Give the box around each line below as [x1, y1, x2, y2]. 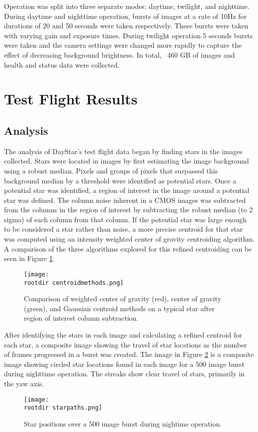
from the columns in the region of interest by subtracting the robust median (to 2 [4, 204, 253, 215]
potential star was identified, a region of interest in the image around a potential [4, 185, 250, 195]
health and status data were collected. [4, 59, 120, 70]
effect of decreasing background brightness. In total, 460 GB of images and [4, 49, 235, 60]
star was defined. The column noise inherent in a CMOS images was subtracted [4, 194, 246, 205]
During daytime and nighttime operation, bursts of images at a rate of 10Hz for [4, 10, 247, 21]
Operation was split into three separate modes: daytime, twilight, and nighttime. [4, 1, 250, 11]
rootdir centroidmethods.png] [24, 279, 124, 286]
